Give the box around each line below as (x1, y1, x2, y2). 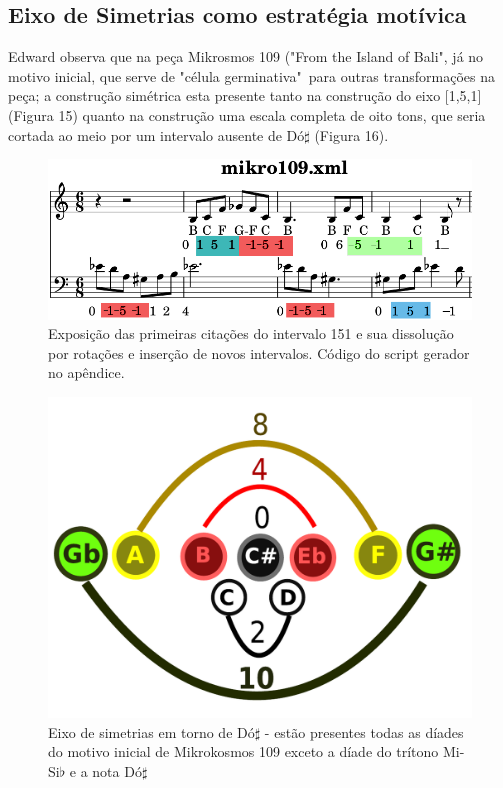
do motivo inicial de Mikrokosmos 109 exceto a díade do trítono (48, 741, 439, 762)
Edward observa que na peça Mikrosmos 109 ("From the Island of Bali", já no (8, 46, 484, 67)
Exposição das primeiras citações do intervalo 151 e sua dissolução (48, 323, 454, 344)
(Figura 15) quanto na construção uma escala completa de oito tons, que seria (8, 104, 486, 125)
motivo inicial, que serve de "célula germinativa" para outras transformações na (8, 65, 496, 86)
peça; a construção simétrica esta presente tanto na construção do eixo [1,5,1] (8, 85, 482, 106)
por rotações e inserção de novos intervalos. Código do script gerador (48, 342, 470, 363)
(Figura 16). (314, 124, 389, 145)
